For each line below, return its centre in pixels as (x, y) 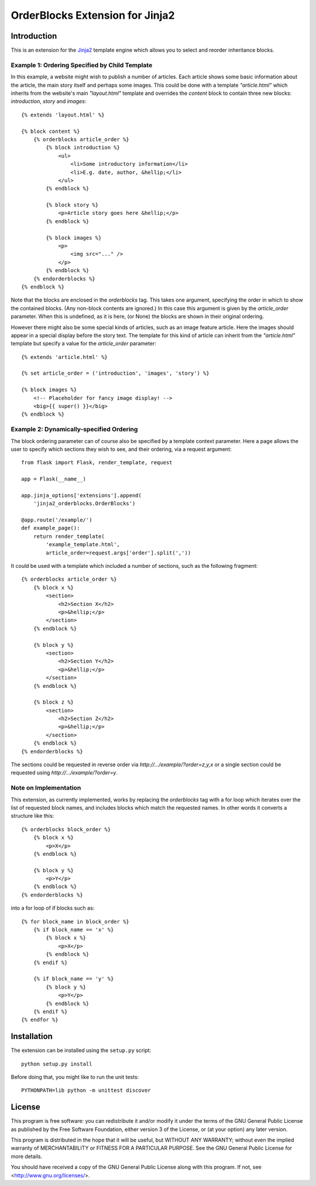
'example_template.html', (83, 545)
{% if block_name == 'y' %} (73, 979)
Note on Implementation (46, 788)
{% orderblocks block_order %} (66, 829)
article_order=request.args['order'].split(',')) (118, 553)
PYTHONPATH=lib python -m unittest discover (86, 1091)
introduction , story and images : (49, 101)
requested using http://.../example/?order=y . (64, 773)
